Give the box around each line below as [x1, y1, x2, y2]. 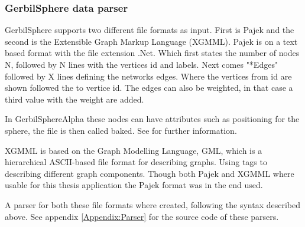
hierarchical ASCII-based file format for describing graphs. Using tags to [5, 156, 267, 168]
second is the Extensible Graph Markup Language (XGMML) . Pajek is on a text [5, 35, 298, 47]
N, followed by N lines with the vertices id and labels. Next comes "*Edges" [5, 58, 278, 70]
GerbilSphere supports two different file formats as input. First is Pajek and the [5, 24, 294, 36]
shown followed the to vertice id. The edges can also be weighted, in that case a [5, 81, 293, 94]
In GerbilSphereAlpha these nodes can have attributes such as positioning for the [5, 113, 300, 125]
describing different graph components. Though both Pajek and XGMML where [5, 167, 294, 179]
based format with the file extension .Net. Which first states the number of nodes [5, 47, 300, 59]
